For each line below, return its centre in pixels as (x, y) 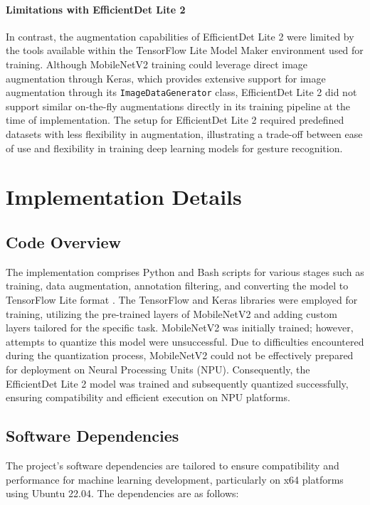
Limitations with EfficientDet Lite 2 (96, 9)
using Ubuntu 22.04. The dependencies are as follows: (122, 493)
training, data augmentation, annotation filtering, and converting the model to (177, 286)
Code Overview (63, 241)
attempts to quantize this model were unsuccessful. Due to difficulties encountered (185, 341)
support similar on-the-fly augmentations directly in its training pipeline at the (178, 106)
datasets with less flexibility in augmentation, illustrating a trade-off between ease (184, 134)
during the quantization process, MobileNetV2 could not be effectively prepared (180, 355)
